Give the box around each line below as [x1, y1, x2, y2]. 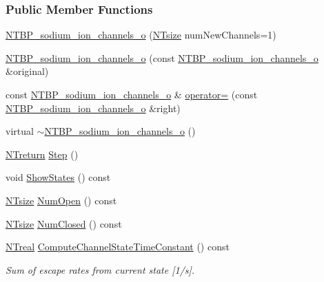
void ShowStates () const [6, 170, 111, 184]
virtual [6, 124, 34, 138]
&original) [6, 64, 49, 78]
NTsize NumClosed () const [6, 216, 122, 230]
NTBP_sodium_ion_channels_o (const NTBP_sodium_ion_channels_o [6, 50, 318, 65]
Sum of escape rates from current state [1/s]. [6, 262, 195, 276]
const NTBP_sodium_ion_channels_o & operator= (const [6, 87, 258, 101]
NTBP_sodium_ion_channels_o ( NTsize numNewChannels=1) [6, 28, 276, 42]
